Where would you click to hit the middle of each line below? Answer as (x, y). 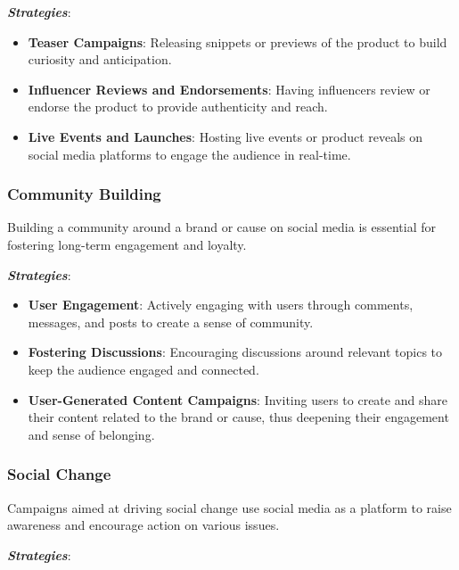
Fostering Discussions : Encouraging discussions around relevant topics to (235, 352)
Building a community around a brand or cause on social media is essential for (222, 227)
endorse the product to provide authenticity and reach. (178, 107)
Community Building (84, 194)
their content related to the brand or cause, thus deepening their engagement (238, 417)
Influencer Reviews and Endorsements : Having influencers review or (229, 89)
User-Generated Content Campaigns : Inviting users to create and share (238, 399)
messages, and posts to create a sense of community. (171, 322)
